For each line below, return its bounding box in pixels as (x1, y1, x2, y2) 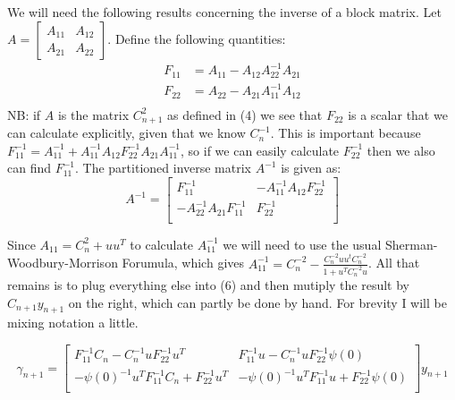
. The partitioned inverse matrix (75, 158, 251, 177)
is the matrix (57, 105, 130, 123)
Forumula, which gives (122, 253, 245, 272)
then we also (367, 140, 435, 159)
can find (7, 158, 52, 177)
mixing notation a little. (7, 313, 139, 332)
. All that (367, 253, 420, 272)
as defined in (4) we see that (167, 105, 323, 123)
